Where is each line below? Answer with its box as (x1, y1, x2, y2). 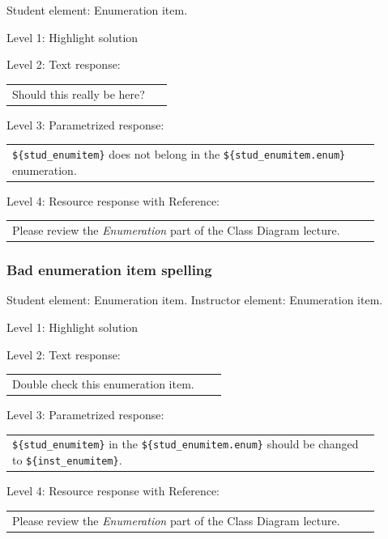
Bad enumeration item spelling (6, 260, 212, 280)
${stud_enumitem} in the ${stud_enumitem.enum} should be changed (12, 435, 359, 452)
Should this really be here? (12, 85, 145, 102)
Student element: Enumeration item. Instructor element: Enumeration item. (6, 291, 383, 308)
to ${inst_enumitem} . (12, 452, 122, 468)
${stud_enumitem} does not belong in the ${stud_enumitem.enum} (12, 145, 346, 162)
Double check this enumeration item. (12, 375, 194, 392)
